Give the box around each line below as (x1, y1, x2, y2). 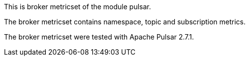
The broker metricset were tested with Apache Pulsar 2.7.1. (4, 33, 194, 41)
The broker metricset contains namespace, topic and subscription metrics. (4, 18, 246, 26)
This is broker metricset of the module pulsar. (4, 2, 151, 11)
